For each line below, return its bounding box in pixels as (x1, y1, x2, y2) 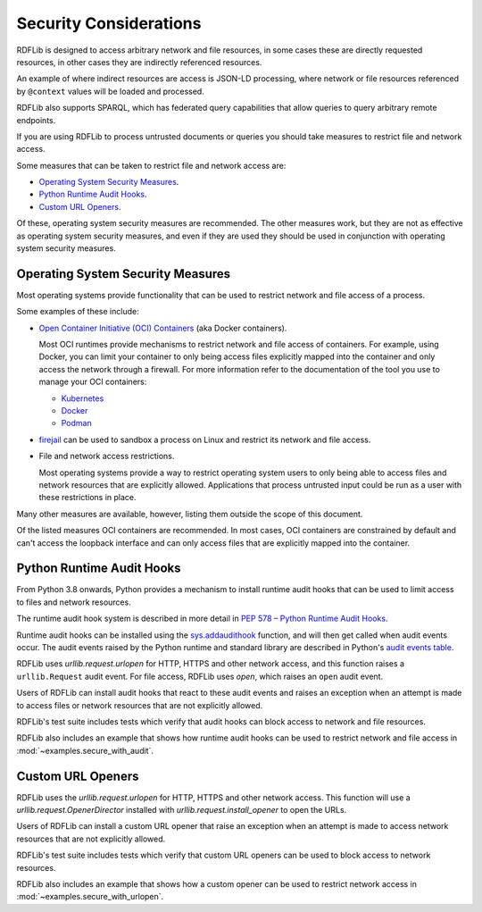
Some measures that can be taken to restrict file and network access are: (16, 160, 287, 171)
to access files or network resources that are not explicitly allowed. (16, 699, 263, 710)
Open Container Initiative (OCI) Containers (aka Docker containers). (38, 322, 287, 333)
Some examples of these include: (16, 306, 139, 317)
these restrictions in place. (38, 492, 137, 503)
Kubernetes (61, 393, 104, 404)
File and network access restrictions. (38, 451, 175, 462)
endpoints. (16, 114, 56, 125)
